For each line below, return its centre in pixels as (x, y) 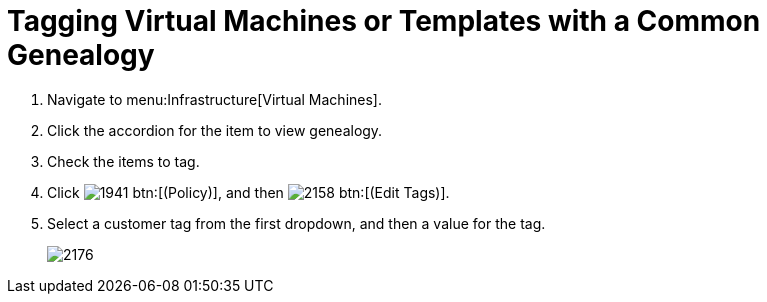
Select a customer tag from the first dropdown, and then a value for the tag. (296, 223)
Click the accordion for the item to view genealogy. (215, 130)
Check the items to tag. (123, 161)
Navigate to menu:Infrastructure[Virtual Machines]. (214, 99)
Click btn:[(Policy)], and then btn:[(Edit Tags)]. (248, 192)
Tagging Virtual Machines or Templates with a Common (384, 21)
